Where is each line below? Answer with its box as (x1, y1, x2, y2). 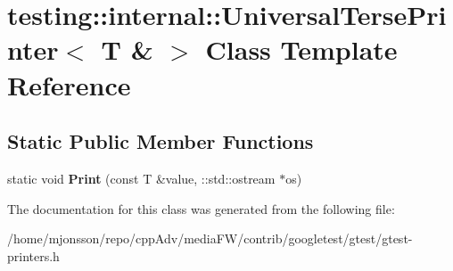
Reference (7, 66, 131, 103)
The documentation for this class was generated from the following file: (7, 199, 395, 218)
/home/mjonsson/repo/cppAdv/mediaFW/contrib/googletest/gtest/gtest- (7, 229, 413, 248)
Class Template (205, 31, 398, 68)
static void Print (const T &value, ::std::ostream (7, 168, 276, 187)
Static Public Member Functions (7, 127, 314, 155)
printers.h (7, 246, 60, 265)
